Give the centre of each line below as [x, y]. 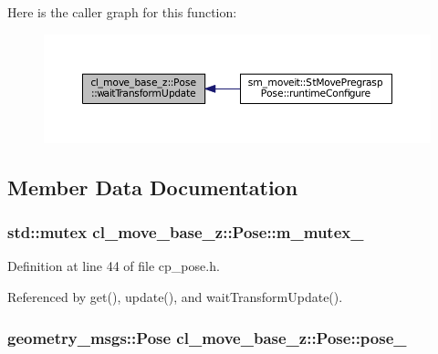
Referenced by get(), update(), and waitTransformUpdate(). [175, 297]
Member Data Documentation [153, 187]
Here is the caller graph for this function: [122, 12]
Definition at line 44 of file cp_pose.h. [114, 266]
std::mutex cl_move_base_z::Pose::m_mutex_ [186, 232]
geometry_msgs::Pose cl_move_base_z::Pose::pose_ [207, 337]
